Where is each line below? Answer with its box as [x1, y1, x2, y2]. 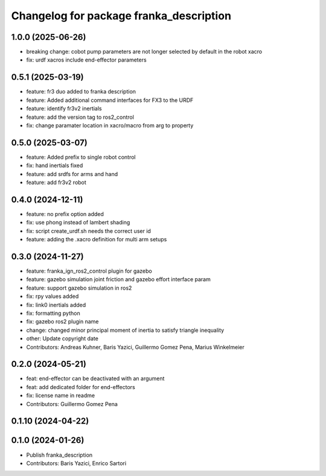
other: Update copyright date [26, 335, 99, 342]
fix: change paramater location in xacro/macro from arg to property [26, 121, 194, 129]
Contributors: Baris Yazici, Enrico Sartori [26, 459, 127, 467]
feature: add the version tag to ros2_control [26, 113, 134, 121]
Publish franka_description [26, 451, 93, 459]
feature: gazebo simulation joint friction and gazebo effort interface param [26, 276, 211, 283]
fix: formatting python [26, 309, 81, 317]
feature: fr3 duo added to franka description [26, 88, 136, 95]
